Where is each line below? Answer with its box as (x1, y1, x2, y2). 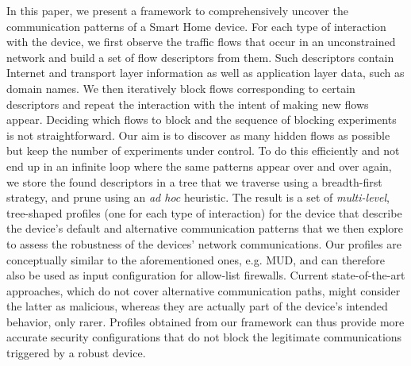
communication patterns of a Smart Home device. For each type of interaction (6, 17, 386, 34)
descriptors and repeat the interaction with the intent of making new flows (6, 95, 369, 112)
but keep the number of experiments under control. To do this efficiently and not (6, 142, 400, 159)
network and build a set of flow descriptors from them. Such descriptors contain (6, 48, 394, 65)
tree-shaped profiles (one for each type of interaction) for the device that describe (6, 204, 402, 221)
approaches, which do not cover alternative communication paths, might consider (6, 282, 401, 299)
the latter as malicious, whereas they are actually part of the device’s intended (6, 298, 388, 314)
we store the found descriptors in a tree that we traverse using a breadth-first (6, 173, 382, 190)
